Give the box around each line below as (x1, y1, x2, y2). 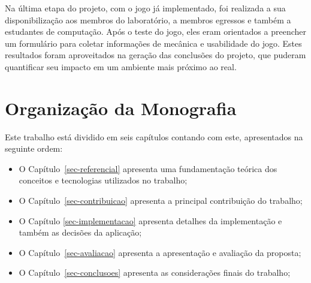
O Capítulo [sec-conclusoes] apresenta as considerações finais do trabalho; (19, 266, 291, 279)
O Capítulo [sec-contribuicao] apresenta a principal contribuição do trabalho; (19, 194, 303, 207)
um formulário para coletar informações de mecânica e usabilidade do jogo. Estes (5, 37, 302, 49)
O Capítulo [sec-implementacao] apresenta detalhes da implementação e (19, 214, 282, 227)
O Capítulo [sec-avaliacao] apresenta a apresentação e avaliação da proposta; (19, 246, 301, 258)
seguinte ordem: (5, 142, 63, 155)
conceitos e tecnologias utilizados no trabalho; (19, 174, 188, 186)
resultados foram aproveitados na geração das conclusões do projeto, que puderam (5, 49, 306, 61)
